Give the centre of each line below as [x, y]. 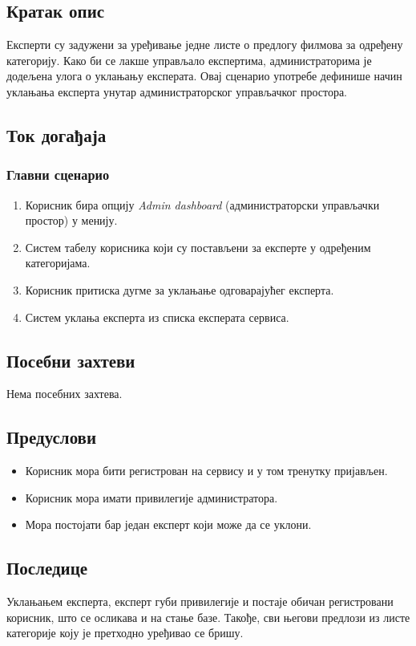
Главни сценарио [58, 175]
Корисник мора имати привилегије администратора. [151, 497]
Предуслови [52, 437]
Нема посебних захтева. [65, 394]
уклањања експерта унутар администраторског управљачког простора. [177, 91]
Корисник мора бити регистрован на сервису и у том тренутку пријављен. [206, 471]
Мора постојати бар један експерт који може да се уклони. [168, 524]
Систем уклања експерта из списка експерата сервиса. [157, 317]
